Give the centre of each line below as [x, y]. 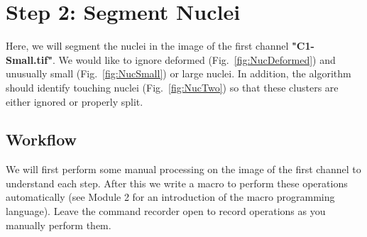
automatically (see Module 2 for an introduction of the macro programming [170, 197]
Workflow [42, 139]
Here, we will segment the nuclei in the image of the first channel [147, 46]
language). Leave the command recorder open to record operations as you [166, 211]
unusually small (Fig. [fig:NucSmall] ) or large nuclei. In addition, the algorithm [179, 73]
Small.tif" [29, 59]
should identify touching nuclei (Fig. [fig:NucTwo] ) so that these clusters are [172, 87]
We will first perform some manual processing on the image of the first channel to [183, 169]
